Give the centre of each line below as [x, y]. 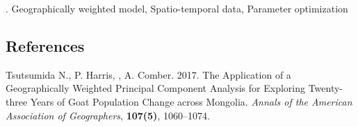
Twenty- [326, 88]
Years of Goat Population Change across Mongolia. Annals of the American [191, 101]
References [45, 45]
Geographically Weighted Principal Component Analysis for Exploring [155, 88]
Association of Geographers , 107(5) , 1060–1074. [108, 115]
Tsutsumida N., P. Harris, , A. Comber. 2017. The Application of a [148, 74]
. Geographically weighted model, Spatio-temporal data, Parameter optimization [177, 8]
